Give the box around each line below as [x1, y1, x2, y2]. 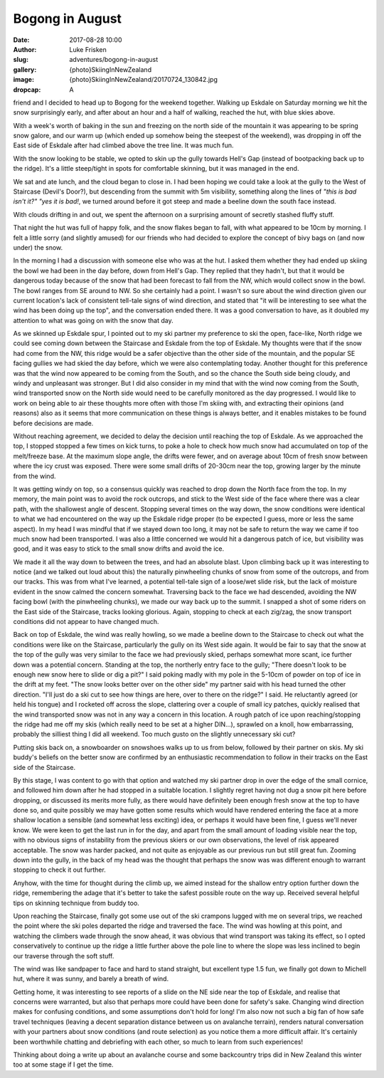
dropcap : [13, 85, 41, 94]
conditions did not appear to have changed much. [13, 618, 159, 626]
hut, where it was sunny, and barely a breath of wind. [13, 975, 169, 983]
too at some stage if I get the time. [13, 1060, 114, 1069]
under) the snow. [13, 243, 63, 252]
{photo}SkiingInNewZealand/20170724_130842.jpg [69, 75, 218, 84]
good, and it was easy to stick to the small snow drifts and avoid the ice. [13, 544, 224, 553]
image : [13, 75, 35, 84]
